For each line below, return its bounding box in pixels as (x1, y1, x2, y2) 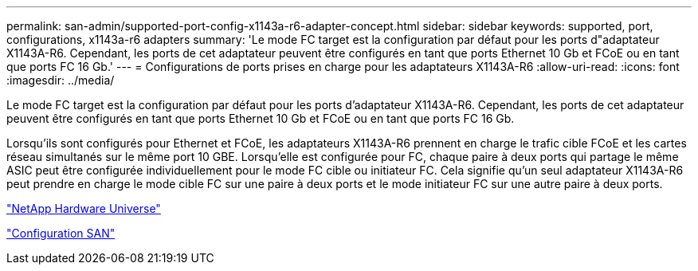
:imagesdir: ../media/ (6, 73, 115, 87)
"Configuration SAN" (6, 226, 116, 240)
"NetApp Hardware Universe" (6, 202, 161, 215)
